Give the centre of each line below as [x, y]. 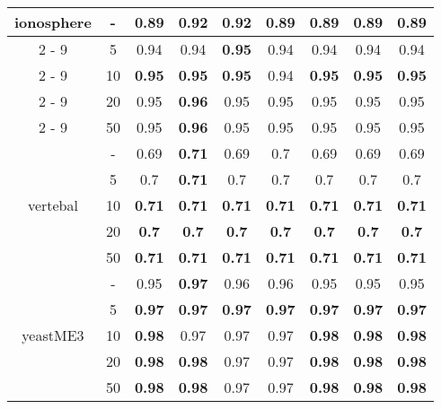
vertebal [53, 205]
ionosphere [53, 22]
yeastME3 [53, 335]
